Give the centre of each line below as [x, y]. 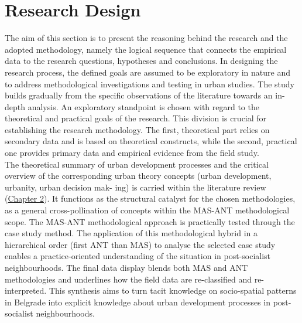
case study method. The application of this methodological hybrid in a [131, 233]
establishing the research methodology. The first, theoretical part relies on [137, 129]
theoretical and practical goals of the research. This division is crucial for [136, 118]
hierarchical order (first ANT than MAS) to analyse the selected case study [140, 244]
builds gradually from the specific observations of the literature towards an [139, 95]
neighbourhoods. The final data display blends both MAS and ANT [126, 267]
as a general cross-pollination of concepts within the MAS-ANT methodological [147, 210]
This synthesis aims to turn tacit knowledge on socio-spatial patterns [173, 290]
